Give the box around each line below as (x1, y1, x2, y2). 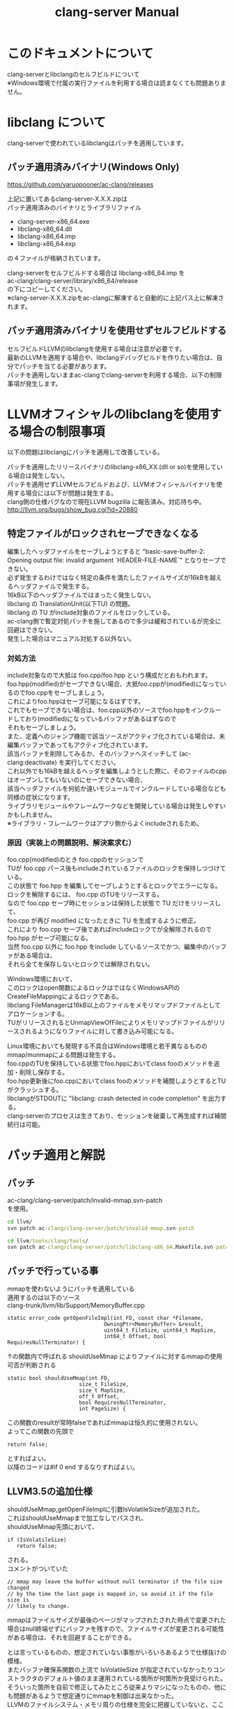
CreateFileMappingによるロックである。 (7, 992, 123, 1001)
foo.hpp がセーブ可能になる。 (7, 934, 93, 942)
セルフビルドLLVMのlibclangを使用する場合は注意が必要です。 (7, 344, 186, 353)
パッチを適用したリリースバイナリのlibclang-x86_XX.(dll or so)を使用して (7, 463, 217, 471)
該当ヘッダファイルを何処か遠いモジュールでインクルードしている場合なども (7, 784, 226, 792)
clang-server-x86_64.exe (17, 217, 90, 225)
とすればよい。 (7, 1454, 50, 1463)
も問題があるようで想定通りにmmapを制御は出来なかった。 (7, 1692, 178, 1700)
